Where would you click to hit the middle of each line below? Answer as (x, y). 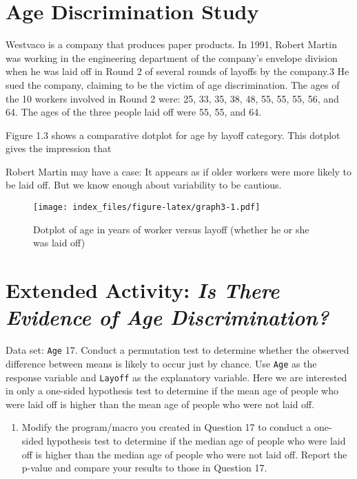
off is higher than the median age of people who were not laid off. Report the (184, 454)
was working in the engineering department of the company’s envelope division (172, 57)
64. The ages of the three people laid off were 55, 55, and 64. (134, 112)
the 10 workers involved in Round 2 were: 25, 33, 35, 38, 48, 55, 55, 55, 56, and (172, 98)
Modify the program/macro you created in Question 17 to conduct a (166, 427)
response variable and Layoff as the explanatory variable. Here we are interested (176, 377)
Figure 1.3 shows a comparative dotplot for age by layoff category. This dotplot (173, 135)
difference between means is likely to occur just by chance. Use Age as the (161, 363)
